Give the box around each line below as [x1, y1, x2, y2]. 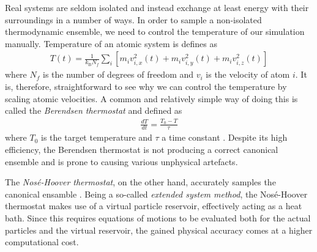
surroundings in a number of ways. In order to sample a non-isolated [5, 13, 262, 26]
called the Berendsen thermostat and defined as [5, 104, 182, 117]
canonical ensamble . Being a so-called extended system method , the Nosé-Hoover [5, 187, 308, 200]
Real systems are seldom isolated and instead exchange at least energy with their [5, 1, 309, 13]
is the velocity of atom [206, 68, 290, 81]
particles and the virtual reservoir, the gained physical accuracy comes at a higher [5, 223, 313, 236]
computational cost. [5, 235, 79, 248]
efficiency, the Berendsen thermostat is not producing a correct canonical [5, 143, 278, 155]
